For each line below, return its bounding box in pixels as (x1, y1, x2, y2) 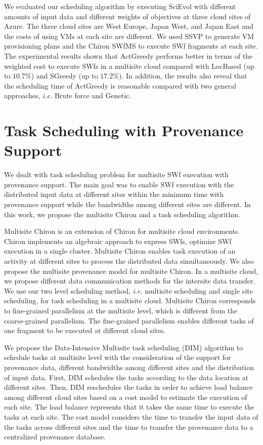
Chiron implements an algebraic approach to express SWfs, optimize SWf (4, 235, 232, 246)
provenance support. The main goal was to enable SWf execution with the (4, 179, 234, 189)
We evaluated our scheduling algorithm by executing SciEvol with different (4, 1, 236, 11)
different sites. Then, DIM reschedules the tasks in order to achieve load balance (4, 382, 253, 392)
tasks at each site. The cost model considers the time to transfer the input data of (4, 411, 258, 422)
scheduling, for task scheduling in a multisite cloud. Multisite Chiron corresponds (4, 295, 256, 306)
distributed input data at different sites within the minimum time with (4, 189, 224, 199)
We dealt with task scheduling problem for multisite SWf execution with (4, 169, 229, 180)
